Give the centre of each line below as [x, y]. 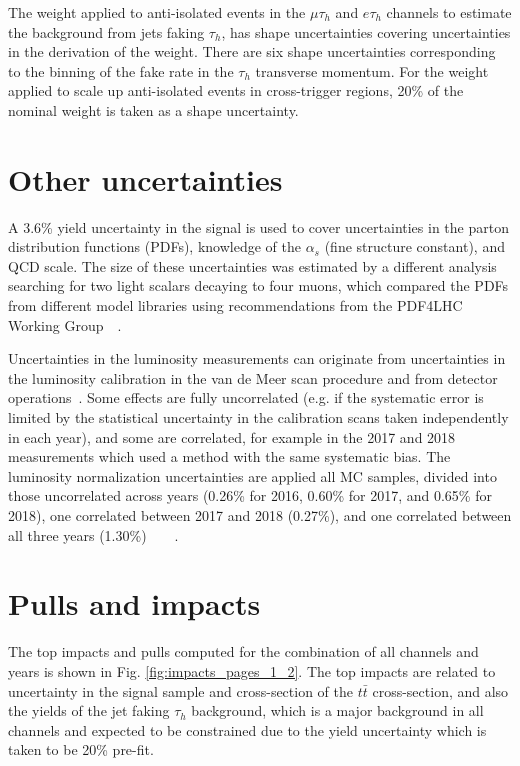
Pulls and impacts [134, 603]
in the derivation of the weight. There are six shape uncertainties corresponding [252, 51]
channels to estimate [449, 12]
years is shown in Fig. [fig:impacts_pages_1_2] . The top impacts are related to [252, 670]
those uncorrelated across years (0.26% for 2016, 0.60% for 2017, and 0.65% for [250, 495]
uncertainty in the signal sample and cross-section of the [181, 690]
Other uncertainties [145, 178]
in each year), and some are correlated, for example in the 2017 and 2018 [232, 436]
